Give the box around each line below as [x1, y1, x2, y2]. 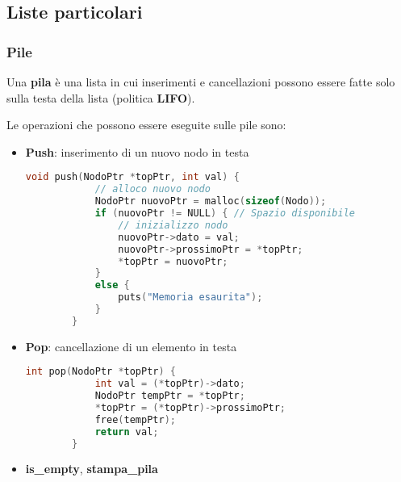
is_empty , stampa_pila [25, 460, 158, 477]
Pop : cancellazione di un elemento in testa [25, 337, 237, 354]
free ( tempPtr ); [94, 413, 176, 425]
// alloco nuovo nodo [94, 183, 211, 195]
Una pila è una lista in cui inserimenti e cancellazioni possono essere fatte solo [6, 73, 395, 90]
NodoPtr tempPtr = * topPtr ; [94, 390, 245, 402]
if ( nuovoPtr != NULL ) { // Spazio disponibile [94, 207, 355, 219]
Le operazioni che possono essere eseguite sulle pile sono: [6, 116, 286, 133]
